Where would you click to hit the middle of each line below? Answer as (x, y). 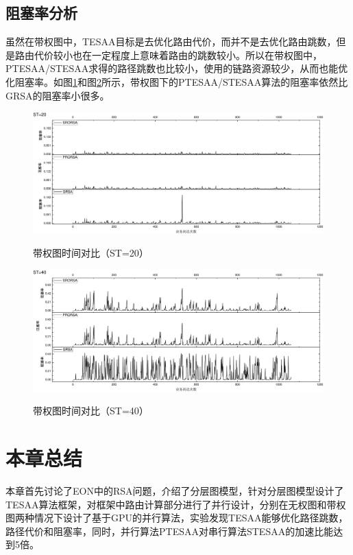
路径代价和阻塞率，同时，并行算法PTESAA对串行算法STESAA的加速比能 (170, 531)
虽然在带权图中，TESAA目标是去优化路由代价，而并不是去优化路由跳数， (171, 42)
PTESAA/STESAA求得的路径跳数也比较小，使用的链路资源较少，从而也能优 (177, 68)
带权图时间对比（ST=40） (91, 411)
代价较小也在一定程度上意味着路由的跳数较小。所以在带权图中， (178, 55)
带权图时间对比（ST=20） (91, 253)
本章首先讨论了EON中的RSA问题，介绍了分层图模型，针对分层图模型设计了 (175, 490)
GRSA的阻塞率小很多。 (58, 95)
